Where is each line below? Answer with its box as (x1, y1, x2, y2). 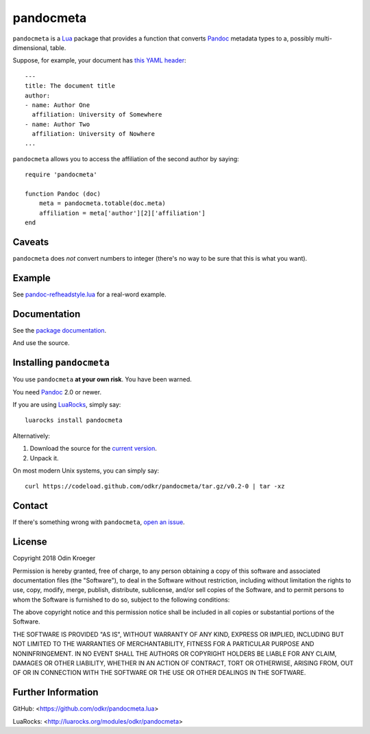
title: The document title (25, 82, 116, 90)
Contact (12, 500, 48, 512)
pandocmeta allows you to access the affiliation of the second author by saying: (12, 154, 239, 163)
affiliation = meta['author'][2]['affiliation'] (38, 209, 206, 217)
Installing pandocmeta (12, 357, 110, 368)
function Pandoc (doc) (25, 190, 101, 198)
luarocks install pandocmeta (25, 416, 123, 425)
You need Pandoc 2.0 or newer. (12, 388, 102, 396)
